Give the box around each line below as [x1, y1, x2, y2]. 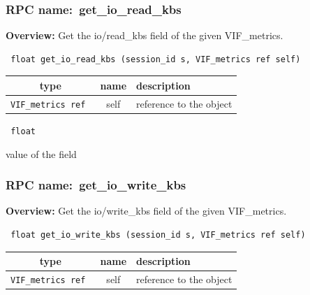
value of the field [6, 146, 77, 161]
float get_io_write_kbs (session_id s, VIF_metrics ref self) [10, 229, 306, 240]
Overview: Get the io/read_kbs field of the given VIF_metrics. [6, 28, 283, 43]
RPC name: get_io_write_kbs [6, 176, 186, 194]
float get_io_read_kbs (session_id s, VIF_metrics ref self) [10, 54, 301, 64]
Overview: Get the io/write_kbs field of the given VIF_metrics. [6, 203, 287, 218]
